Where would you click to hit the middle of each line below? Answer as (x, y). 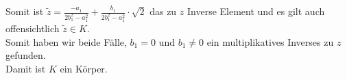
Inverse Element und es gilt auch (256, 11)
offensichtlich (33, 28)
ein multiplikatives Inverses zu (270, 41)
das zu (163, 11)
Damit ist (26, 68)
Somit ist (25, 11)
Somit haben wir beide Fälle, (66, 41)
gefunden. (26, 55)
